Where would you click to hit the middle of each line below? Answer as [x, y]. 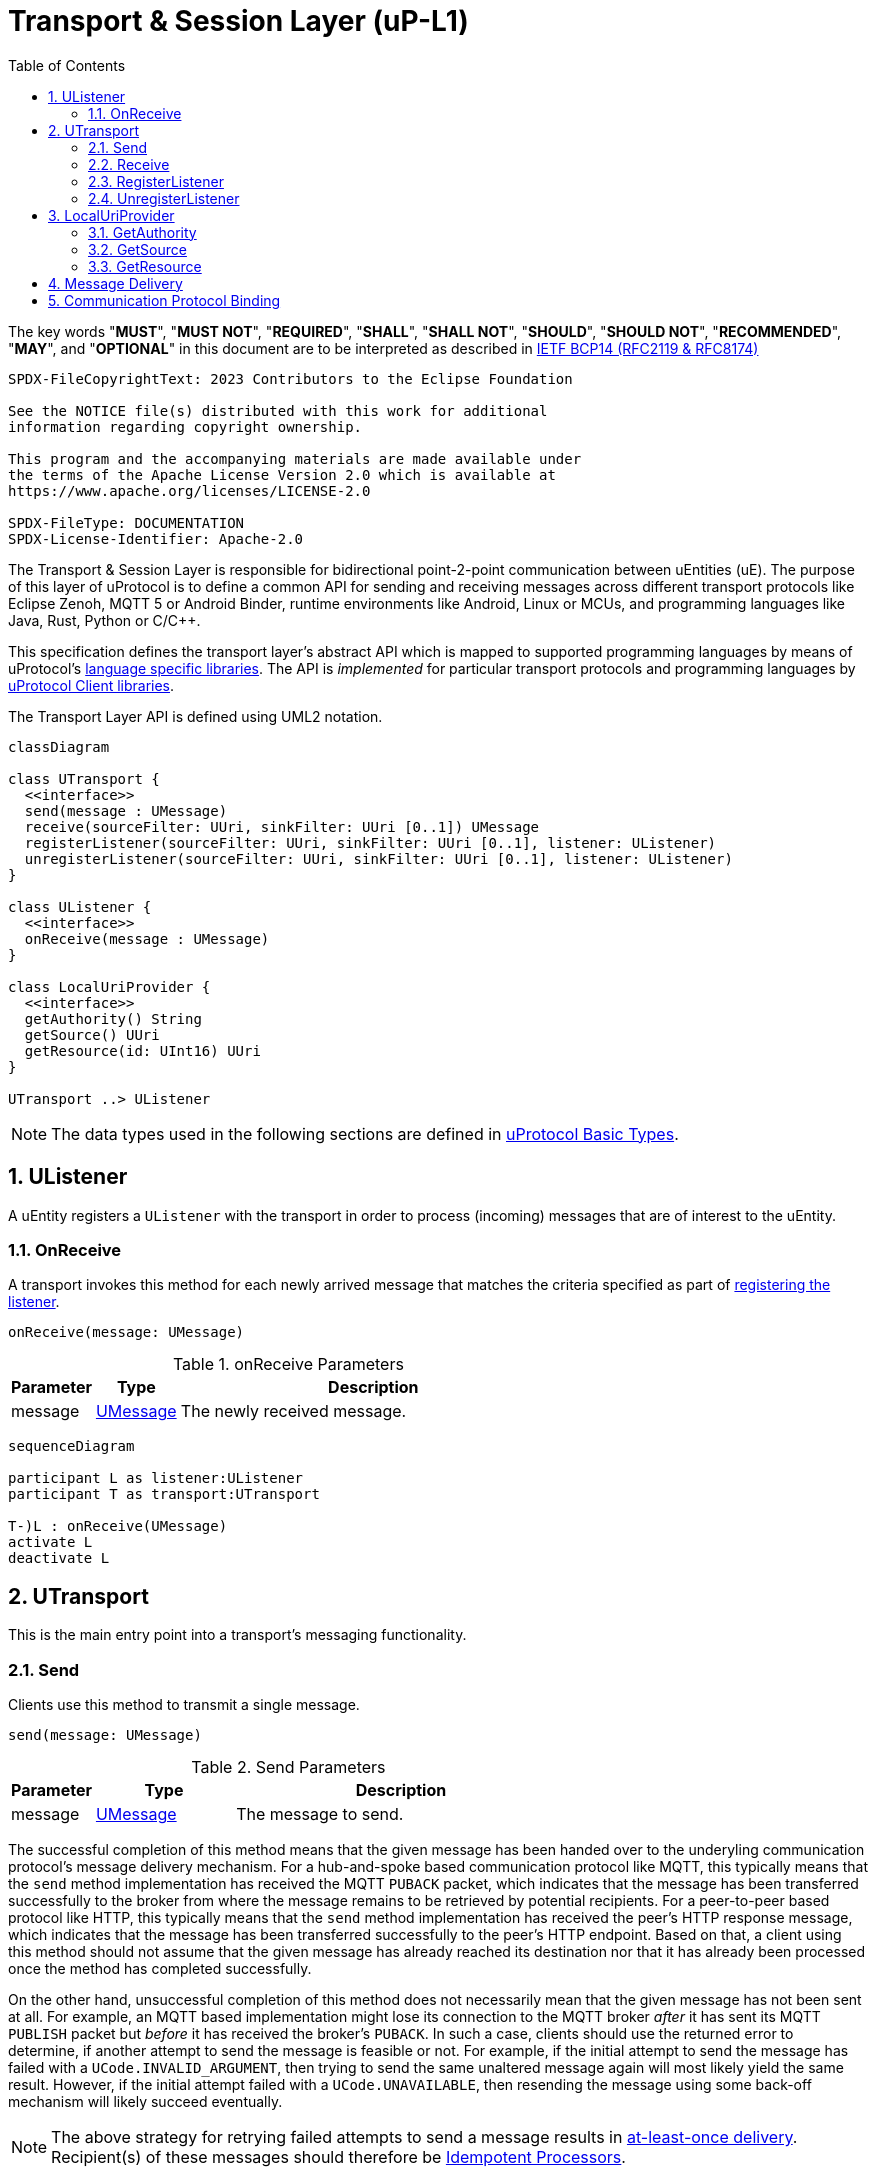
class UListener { [80, 906]
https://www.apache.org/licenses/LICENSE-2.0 [189, 490]
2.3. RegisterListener [156, 181]
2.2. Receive [129, 164]
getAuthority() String [113, 1018]
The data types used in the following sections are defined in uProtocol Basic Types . [365, 1133]
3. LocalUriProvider [111, 215]
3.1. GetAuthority [142, 232]
